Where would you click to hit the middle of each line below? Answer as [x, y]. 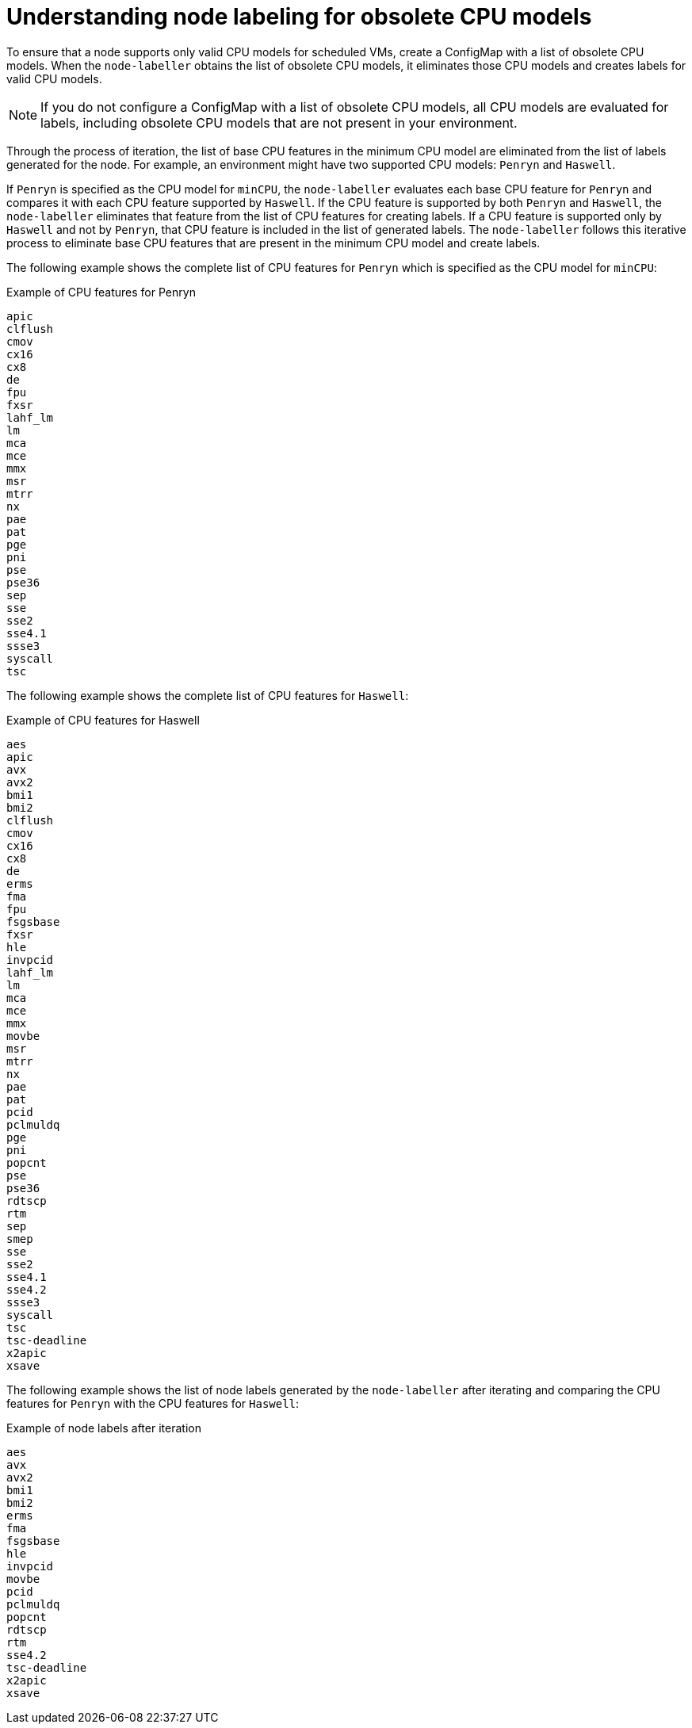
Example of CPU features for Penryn [101, 292]
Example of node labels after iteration [104, 1428]
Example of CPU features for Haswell [103, 720]
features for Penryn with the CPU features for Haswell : [153, 1403]
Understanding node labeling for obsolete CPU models [299, 17]
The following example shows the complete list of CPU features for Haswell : [208, 695]
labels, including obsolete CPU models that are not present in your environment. [279, 122]
